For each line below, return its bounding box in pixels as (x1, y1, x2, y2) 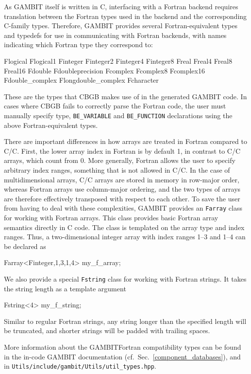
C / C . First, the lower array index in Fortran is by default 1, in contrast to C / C (4, 145, 241, 156)
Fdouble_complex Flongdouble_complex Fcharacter (4, 75, 159, 85)
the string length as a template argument (4, 283, 126, 293)
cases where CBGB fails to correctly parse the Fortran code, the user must (4, 101, 226, 111)
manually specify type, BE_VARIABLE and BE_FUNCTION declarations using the (4, 110, 233, 120)
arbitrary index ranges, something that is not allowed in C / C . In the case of (4, 164, 230, 175)
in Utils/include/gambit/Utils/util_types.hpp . (4, 361, 156, 371)
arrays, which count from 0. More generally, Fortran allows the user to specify (4, 155, 235, 165)
